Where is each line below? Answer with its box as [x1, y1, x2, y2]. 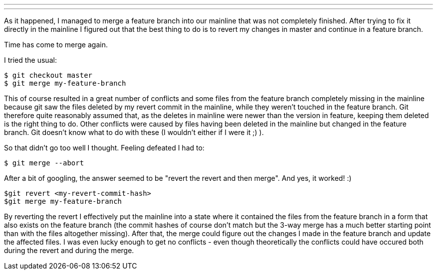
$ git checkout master [4, 71, 93, 79]
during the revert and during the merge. [4, 246, 134, 255]
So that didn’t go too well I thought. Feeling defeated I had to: [4, 143, 205, 152]
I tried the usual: [4, 56, 57, 64]
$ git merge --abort [4, 159, 84, 167]
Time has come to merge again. [4, 40, 108, 49]
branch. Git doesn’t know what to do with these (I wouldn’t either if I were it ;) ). [4, 128, 264, 137]
